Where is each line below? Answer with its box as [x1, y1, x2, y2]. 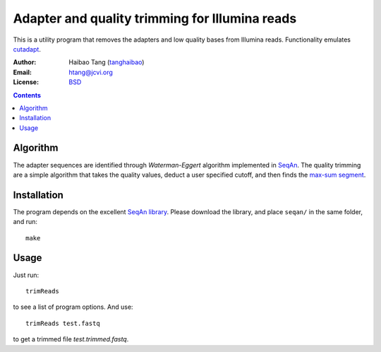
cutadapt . [13, 45, 42, 53]
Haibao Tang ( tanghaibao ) [68, 58, 145, 66]
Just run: [13, 271, 40, 279]
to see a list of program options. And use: [13, 303, 133, 311]
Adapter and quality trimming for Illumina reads [13, 11, 297, 26]
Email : [13, 68, 32, 76]
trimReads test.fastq [25, 319, 100, 327]
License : [13, 78, 39, 86]
